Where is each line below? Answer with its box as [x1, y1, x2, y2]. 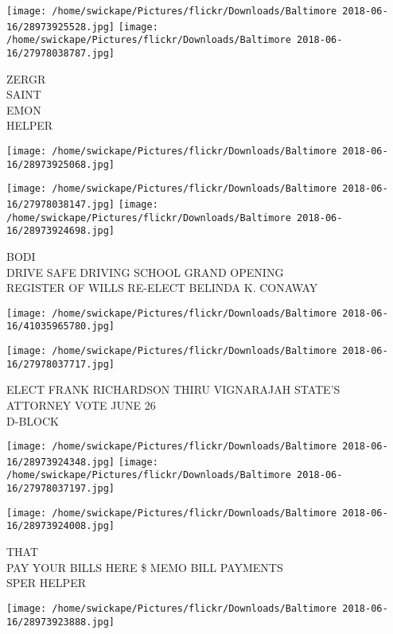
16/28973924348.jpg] [6, 456, 115, 468]
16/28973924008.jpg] [6, 520, 115, 532]
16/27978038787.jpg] [6, 47, 115, 59]
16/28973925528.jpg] [6, 21, 115, 33]
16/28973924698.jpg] [6, 225, 115, 237]
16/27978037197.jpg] [6, 483, 115, 495]
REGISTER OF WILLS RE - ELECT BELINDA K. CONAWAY [6, 279, 318, 296]
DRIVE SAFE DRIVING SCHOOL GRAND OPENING [6, 263, 284, 280]
